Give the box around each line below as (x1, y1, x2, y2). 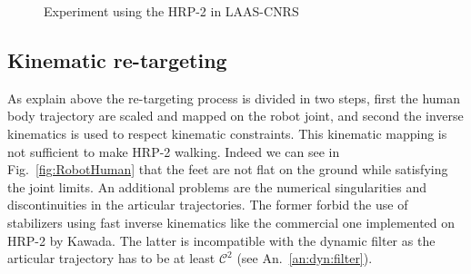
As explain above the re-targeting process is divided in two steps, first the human (7, 88, 461, 107)
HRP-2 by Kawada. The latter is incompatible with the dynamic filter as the (7, 230, 436, 250)
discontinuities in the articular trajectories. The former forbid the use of (7, 195, 408, 214)
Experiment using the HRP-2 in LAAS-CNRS (44, 2, 299, 20)
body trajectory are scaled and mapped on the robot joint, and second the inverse (7, 106, 464, 125)
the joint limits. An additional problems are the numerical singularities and (7, 177, 426, 196)
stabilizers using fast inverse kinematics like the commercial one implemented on (7, 212, 456, 231)
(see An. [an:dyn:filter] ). (236, 249, 373, 268)
